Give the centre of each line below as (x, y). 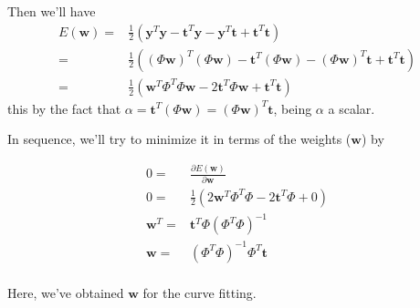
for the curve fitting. (199, 292)
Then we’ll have (52, 11)
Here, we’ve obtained (66, 292)
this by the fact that (64, 108)
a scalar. (352, 108)
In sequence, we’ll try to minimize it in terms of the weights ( (179, 139)
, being (293, 108)
